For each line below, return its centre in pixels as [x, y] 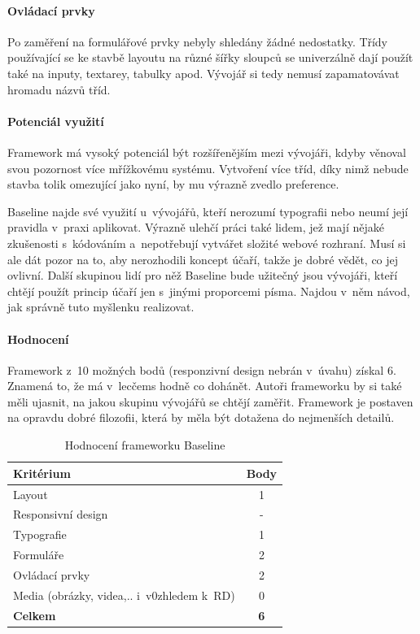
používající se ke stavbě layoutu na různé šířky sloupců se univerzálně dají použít [210, 57]
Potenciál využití [56, 121]
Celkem [35, 615]
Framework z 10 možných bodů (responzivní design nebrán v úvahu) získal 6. [202, 369]
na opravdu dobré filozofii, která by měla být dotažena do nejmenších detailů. [201, 417]
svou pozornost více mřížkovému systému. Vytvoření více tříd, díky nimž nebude [208, 168]
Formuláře [39, 555]
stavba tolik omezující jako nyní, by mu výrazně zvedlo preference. [173, 184]
